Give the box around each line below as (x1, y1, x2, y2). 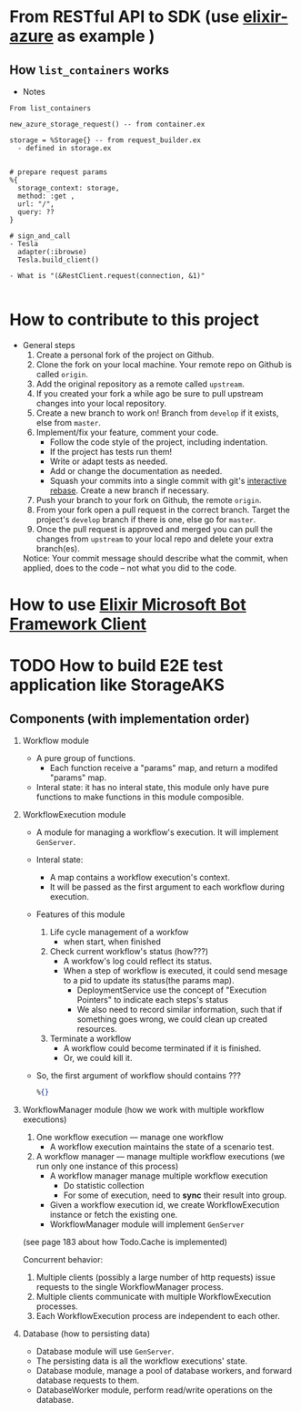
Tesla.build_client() (17, 255, 100, 264)
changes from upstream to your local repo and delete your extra (35, 533, 275, 544)
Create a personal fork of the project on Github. (35, 349, 215, 360)
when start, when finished (63, 936, 161, 947)
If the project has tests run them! (49, 446, 173, 457)
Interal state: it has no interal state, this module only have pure (35, 782, 270, 793)
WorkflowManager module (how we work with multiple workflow (22, 1105, 265, 1115)
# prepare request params (9, 168, 107, 177)
